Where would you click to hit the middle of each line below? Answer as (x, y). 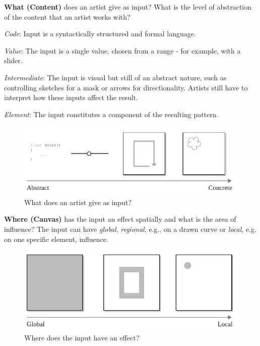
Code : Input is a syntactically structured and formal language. (100, 34)
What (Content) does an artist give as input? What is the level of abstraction (128, 7)
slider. (13, 60)
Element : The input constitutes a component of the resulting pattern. (111, 114)
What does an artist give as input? (78, 202)
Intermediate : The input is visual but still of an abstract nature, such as (115, 77)
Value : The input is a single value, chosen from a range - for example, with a (122, 50)
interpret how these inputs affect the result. (71, 97)
